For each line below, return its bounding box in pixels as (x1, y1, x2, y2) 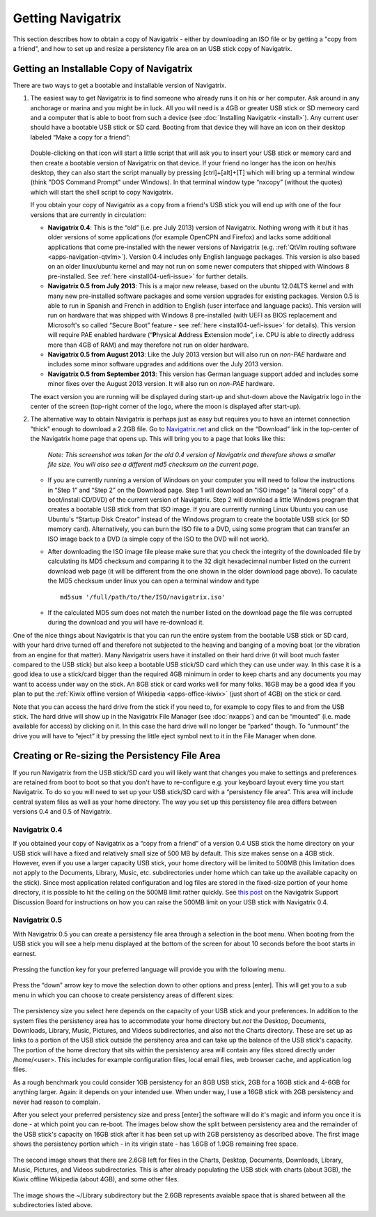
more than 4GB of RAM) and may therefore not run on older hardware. (47, 341, 249, 349)
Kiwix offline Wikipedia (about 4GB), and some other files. (13, 1175, 179, 1184)
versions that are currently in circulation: (30, 210, 146, 219)
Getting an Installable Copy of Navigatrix (13, 63, 193, 75)
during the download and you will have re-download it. (47, 618, 205, 627)
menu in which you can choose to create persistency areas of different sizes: (13, 991, 235, 999)
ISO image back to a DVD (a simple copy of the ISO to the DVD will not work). (47, 535, 269, 543)
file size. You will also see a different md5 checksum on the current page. (47, 460, 259, 468)
